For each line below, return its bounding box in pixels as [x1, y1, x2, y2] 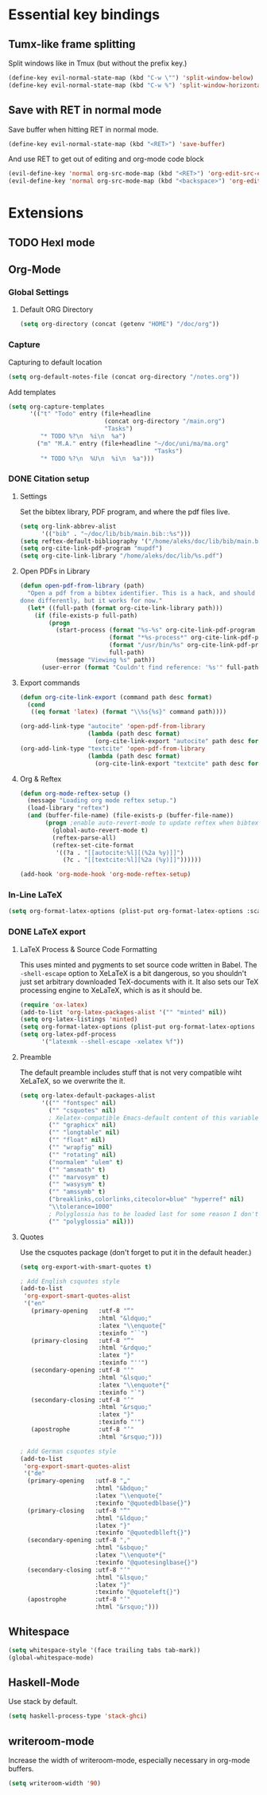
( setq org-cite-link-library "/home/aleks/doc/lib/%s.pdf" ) [19, 552, 223, 560]
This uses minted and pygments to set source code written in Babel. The [19, 959, 257, 970]
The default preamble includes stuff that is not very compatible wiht [19, 1067, 242, 1077]
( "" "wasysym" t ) [48, 1180, 106, 1189]
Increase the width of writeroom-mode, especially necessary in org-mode [8, 1756, 250, 1765]
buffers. [8, 1764, 34, 1773]
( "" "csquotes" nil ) [48, 1106, 117, 1114]
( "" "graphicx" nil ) [48, 1121, 117, 1129]
